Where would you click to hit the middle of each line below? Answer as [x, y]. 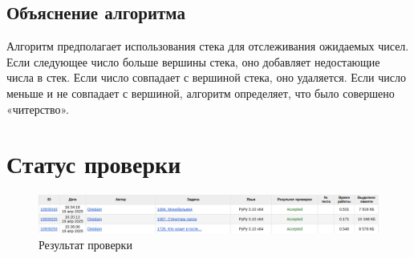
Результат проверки [85, 244]
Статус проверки [94, 164]
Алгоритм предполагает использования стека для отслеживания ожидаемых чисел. [208, 46]
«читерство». [38, 109]
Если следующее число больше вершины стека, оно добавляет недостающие [193, 61]
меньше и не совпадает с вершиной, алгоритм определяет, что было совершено [201, 93]
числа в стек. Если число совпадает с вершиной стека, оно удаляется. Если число [206, 77]
